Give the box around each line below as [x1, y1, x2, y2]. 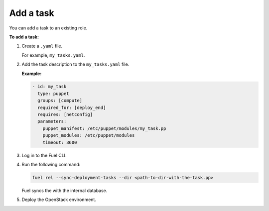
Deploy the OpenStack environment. [21, 197, 97, 203]
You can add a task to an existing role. [9, 25, 88, 31]
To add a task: [9, 34, 39, 40]
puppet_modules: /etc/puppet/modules [42, 132, 135, 138]
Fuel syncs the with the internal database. [21, 187, 108, 194]
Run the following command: [21, 161, 81, 167]
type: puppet [37, 91, 69, 97]
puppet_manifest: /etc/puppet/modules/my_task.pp [42, 125, 166, 131]
